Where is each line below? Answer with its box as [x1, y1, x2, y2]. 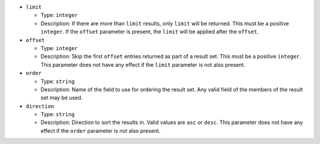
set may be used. [40, 94, 83, 102]
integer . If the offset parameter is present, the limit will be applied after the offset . [40, 28, 259, 35]
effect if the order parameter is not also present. [40, 127, 161, 134]
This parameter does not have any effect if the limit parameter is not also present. [40, 61, 245, 68]
